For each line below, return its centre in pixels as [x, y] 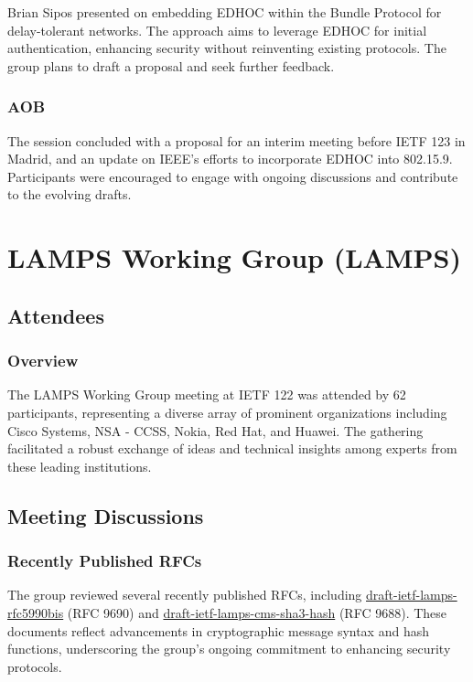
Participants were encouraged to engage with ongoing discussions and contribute [233, 176]
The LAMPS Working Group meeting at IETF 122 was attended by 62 [207, 394]
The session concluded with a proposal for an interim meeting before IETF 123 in [236, 140]
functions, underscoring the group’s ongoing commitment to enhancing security [229, 649]
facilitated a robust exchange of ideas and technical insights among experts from [232, 448]
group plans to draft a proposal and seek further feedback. [171, 65]
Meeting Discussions [106, 515]
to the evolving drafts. [70, 194]
